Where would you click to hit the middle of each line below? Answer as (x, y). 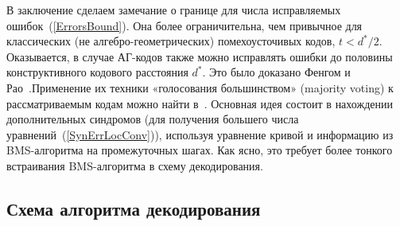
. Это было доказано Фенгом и (276, 72)
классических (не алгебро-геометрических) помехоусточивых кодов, (171, 41)
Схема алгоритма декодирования (134, 208)
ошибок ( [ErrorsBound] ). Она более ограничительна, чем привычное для (184, 25)
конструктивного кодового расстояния (97, 72)
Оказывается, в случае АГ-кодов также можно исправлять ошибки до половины (200, 56)
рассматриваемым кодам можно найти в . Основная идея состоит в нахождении (200, 103)
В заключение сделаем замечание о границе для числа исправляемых (174, 10)
